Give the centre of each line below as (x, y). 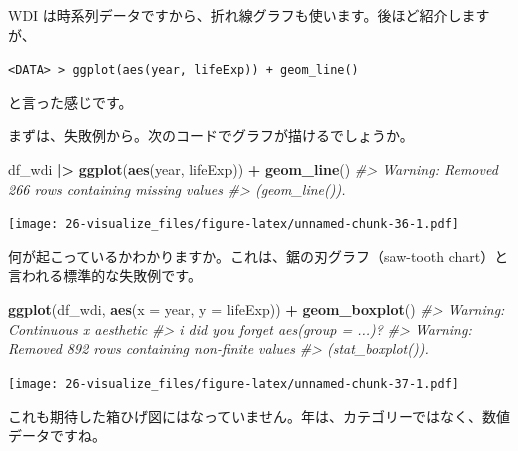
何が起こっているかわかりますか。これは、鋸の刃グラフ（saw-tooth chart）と (258, 255)
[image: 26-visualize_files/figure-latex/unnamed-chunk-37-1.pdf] (234, 383)
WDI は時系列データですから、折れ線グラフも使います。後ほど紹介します (249, 15)
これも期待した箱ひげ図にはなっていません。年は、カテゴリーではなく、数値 (259, 415)
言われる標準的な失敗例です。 (105, 275)
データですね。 (57, 435)
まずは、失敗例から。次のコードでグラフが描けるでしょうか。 (211, 135)
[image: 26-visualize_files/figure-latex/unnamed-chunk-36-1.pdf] (234, 224)
